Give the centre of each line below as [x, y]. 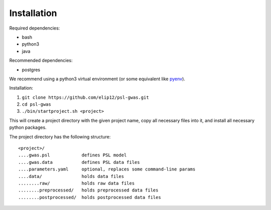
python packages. [28, 127]
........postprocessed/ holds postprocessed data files [90, 197]
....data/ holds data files [71, 176]
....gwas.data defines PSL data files [79, 162]
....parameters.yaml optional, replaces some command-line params [107, 169]
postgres [31, 70]
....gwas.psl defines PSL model [73, 155]
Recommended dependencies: [41, 61]
